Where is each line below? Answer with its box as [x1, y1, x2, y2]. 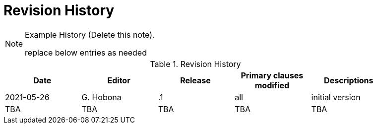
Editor [107, 75, 130, 85]
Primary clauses [241, 70, 304, 80]
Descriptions [324, 75, 374, 85]
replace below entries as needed [25, 47, 147, 58]
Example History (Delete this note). [25, 29, 155, 40]
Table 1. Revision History [150, 59, 241, 69]
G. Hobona [81, 92, 122, 102]
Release [180, 75, 211, 85]
